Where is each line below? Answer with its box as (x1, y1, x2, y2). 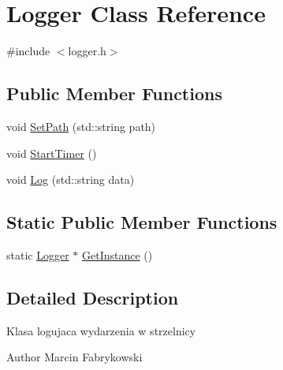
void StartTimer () (6, 144, 97, 161)
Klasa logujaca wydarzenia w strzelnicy (6, 322, 196, 338)
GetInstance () (82, 246, 153, 263)
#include (6, 43, 50, 59)
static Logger (6, 246, 69, 263)
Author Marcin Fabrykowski (6, 349, 143, 365)
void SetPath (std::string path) (6, 118, 156, 134)
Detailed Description (6, 285, 179, 309)
